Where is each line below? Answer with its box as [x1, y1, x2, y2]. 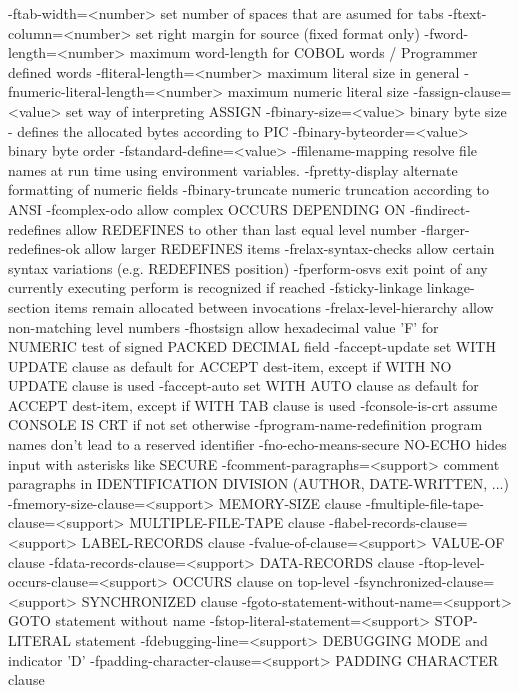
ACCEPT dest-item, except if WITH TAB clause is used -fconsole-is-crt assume [8, 394, 498, 415]
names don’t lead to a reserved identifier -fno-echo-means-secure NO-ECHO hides [8, 434, 507, 455]
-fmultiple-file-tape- [365, 492, 484, 513]
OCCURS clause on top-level [172, 571, 350, 592]
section [8, 296, 51, 317]
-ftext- [448, 3, 487, 23]
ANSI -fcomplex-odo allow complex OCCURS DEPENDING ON [8, 198, 406, 219]
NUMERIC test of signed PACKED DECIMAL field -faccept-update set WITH [8, 336, 496, 357]
